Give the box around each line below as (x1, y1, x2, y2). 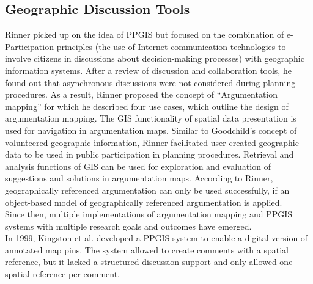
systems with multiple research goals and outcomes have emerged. (5, 219, 252, 232)
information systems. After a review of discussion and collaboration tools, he (5, 64, 292, 76)
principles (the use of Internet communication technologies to (56, 40, 286, 53)
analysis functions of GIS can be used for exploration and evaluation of (5, 159, 271, 172)
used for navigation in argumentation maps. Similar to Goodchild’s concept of (5, 123, 297, 136)
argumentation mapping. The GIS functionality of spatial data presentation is (5, 112, 296, 125)
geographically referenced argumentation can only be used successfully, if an (5, 183, 290, 196)
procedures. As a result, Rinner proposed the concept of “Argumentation (5, 88, 278, 101)
